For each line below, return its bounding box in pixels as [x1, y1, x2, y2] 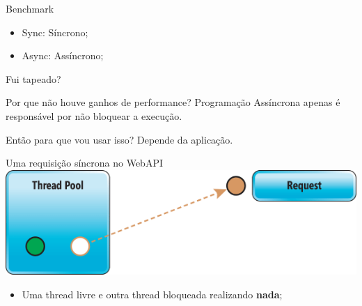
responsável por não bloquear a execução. [6, 108, 182, 123]
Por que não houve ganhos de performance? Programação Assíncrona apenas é [6, 95, 340, 109]
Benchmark [6, 1, 54, 15]
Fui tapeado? [6, 71, 61, 86]
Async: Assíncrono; [22, 48, 104, 63]
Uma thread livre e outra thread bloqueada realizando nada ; [22, 286, 283, 301]
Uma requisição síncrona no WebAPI [6, 155, 163, 170]
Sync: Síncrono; [22, 24, 88, 39]
